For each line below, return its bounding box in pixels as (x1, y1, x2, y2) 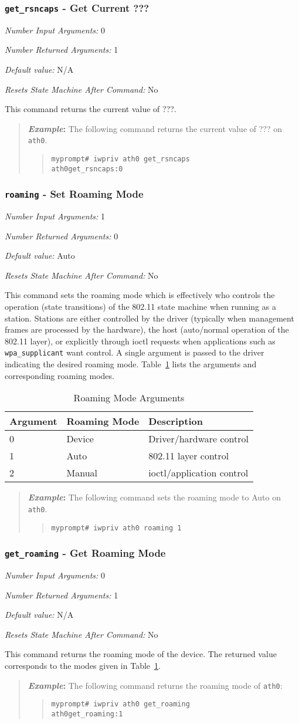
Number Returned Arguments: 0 (5, 229, 118, 242)
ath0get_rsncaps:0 (51, 164, 123, 173)
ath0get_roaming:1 (51, 709, 123, 718)
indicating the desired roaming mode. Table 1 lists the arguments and (5, 358, 257, 370)
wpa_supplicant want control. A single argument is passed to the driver (5, 346, 264, 358)
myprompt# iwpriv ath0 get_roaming (51, 700, 190, 709)
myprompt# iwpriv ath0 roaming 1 (51, 523, 182, 532)
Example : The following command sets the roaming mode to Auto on (28, 491, 281, 503)
